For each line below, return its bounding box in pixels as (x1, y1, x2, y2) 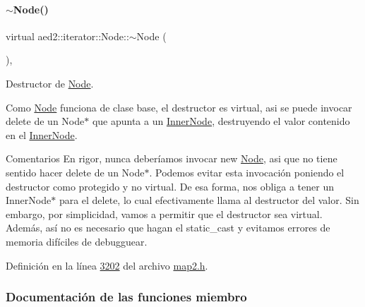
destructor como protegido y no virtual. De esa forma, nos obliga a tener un (6, 179, 334, 193)
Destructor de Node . (6, 76, 94, 90)
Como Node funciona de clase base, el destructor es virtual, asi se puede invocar (6, 100, 352, 114)
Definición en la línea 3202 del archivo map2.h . (6, 258, 208, 272)
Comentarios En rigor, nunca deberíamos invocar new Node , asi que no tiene (6, 151, 337, 166)
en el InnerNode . (6, 127, 78, 142)
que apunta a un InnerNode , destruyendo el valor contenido (92, 114, 350, 128)
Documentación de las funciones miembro (6, 288, 247, 306)
